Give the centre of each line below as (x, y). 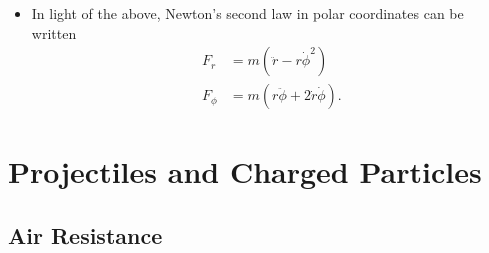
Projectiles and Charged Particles (245, 171)
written (54, 32)
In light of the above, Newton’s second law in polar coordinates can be (247, 13)
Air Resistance (85, 235)
